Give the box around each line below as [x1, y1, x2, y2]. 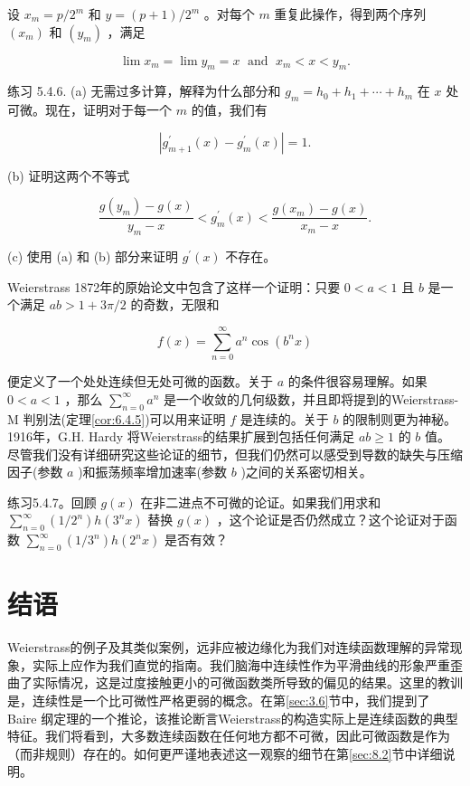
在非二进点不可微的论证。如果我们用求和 [140, 492, 381, 511]
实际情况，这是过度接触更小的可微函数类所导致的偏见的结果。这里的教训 [32, 673, 463, 692]
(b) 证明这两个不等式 [7, 166, 130, 185]
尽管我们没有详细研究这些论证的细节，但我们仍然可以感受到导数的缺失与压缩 [7, 444, 463, 463]
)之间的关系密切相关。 [240, 462, 372, 481]
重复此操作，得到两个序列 [274, 5, 427, 23]
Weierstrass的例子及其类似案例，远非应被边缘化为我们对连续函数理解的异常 [7, 638, 450, 657]
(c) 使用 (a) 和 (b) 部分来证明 [7, 247, 178, 266]
